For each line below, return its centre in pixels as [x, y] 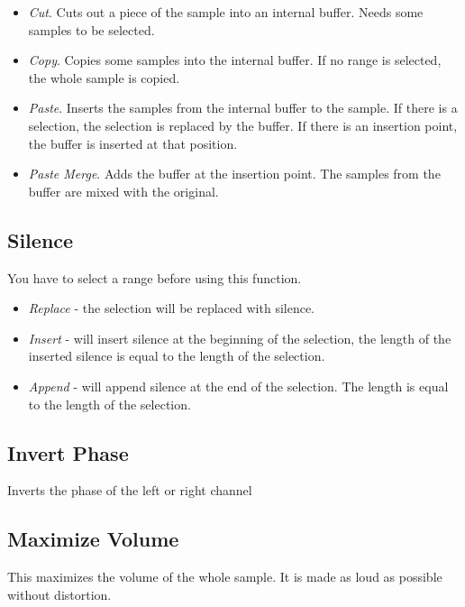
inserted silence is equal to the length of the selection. [177, 356]
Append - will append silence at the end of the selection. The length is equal [238, 386]
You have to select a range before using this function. [155, 277]
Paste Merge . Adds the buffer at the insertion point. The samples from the [234, 174]
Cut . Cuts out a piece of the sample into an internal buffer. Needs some [226, 12]
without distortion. [59, 594]
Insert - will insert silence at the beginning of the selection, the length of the [240, 338]
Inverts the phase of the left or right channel [130, 490]
